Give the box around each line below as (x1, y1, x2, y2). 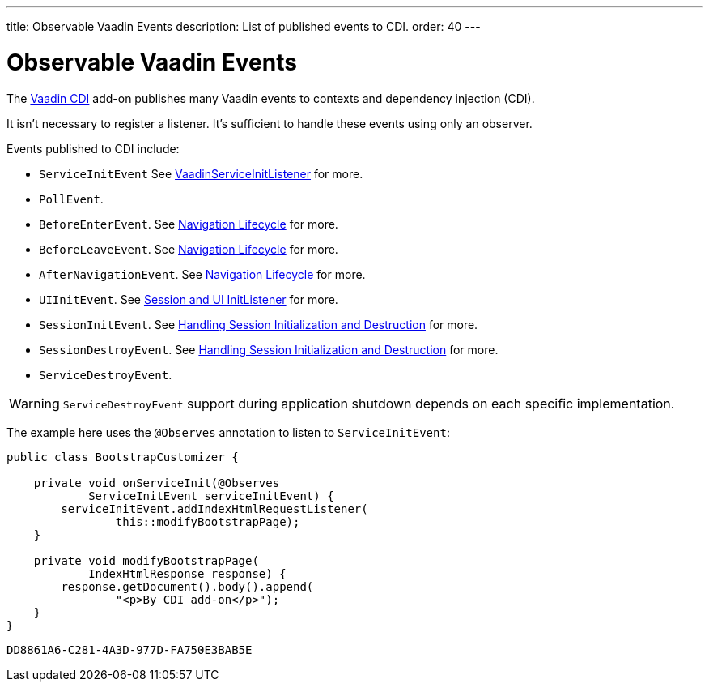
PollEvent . (39, 191, 104, 206)
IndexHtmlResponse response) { (88, 566, 287, 580)
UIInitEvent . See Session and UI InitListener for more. (39, 292, 338, 306)
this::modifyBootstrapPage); (115, 515, 300, 528)
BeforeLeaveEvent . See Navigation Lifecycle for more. (39, 241, 338, 256)
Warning (9, 395, 60, 412)
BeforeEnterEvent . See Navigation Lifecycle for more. (39, 216, 338, 231)
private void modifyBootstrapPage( (33, 553, 259, 567)
